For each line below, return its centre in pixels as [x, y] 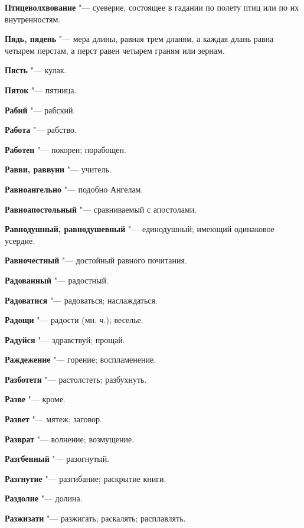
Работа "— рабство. [41, 130]
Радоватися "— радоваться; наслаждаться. [81, 300]
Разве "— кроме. [35, 399]
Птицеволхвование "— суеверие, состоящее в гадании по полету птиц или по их [152, 7]
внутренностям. [33, 19]
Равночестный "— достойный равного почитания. [96, 260]
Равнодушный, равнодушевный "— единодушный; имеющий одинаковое [140, 229]
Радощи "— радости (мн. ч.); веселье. [74, 320]
